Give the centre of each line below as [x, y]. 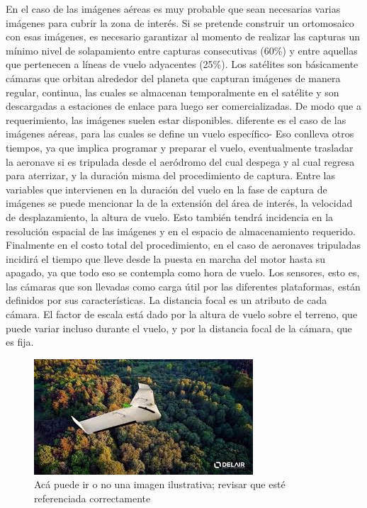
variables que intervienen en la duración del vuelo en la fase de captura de [166, 189]
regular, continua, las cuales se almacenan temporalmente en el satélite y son [173, 92]
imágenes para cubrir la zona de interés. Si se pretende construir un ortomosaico [180, 22]
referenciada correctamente [92, 498]
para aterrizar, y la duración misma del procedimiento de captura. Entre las [171, 175]
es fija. [20, 342]
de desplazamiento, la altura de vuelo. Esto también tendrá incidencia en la [170, 216]
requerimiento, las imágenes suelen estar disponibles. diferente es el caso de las [176, 119]
